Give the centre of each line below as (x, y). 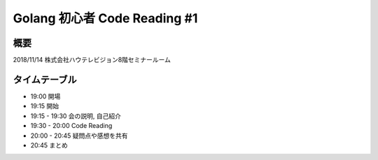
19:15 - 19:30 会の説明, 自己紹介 (76, 116)
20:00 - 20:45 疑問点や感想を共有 (79, 136)
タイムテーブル (45, 79)
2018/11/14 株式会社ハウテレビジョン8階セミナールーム (92, 60)
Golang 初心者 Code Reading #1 (105, 18)
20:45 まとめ (49, 145)
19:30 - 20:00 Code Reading (71, 126)
